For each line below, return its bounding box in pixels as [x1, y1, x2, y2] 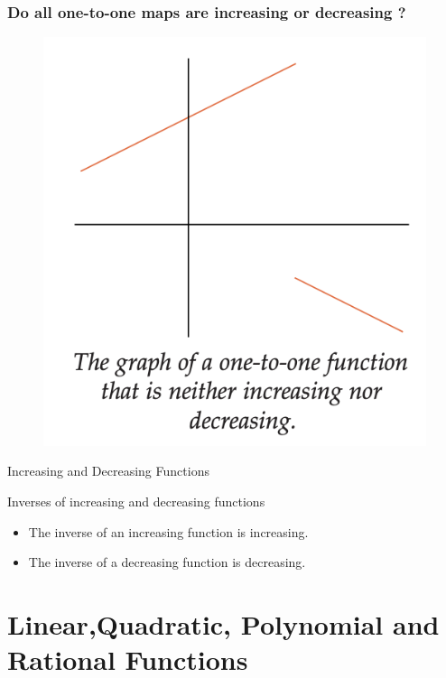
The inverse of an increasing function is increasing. [28, 522, 309, 541]
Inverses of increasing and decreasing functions [7, 492, 265, 510]
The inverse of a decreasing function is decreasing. [28, 553, 306, 571]
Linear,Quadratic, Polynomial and [7, 605, 440, 642]
